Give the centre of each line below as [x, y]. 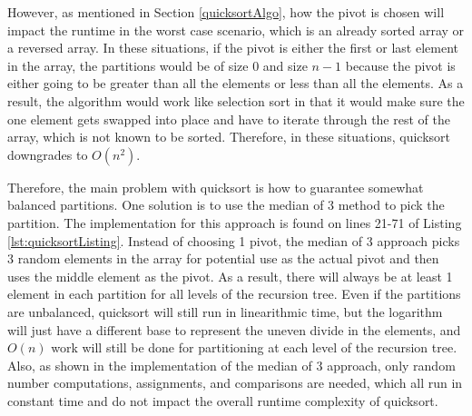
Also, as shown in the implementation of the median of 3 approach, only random [231, 365]
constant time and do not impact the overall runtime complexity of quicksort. [223, 400]
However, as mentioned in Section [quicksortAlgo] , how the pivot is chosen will [226, 12]
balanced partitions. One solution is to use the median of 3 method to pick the [226, 205]
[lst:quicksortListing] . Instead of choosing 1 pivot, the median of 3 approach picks [234, 240]
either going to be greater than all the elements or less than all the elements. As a [236, 83]
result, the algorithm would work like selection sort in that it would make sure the [236, 100]
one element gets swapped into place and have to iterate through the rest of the [229, 119]
